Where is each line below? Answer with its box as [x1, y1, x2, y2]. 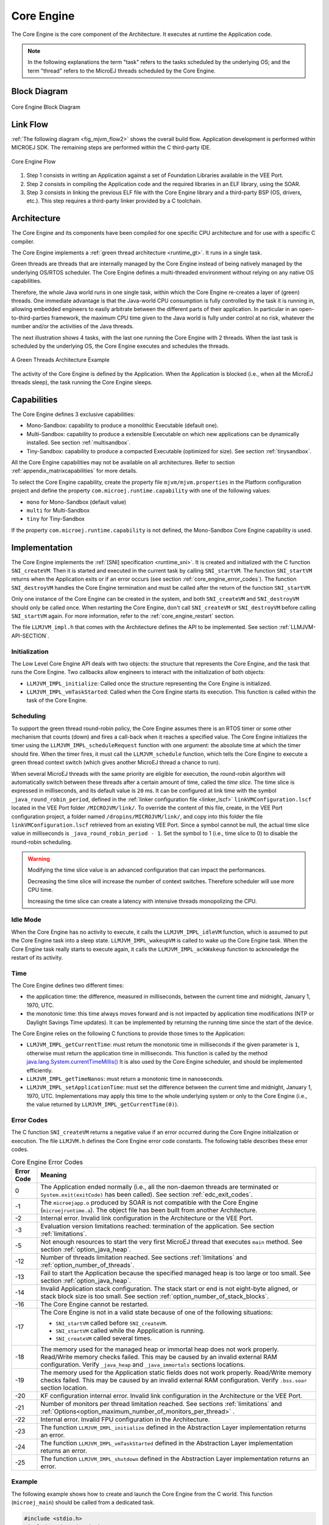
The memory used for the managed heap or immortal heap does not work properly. [40, 1345, 280, 1354]
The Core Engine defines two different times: [11, 982, 124, 989]
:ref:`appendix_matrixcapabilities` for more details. [11, 467, 138, 475]
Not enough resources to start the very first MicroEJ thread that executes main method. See [40, 1237, 303, 1246]
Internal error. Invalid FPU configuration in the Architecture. [40, 1415, 210, 1424]
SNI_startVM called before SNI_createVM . [55, 1318, 168, 1327]
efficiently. [26, 1066, 53, 1074]
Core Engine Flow [11, 157, 56, 165]
